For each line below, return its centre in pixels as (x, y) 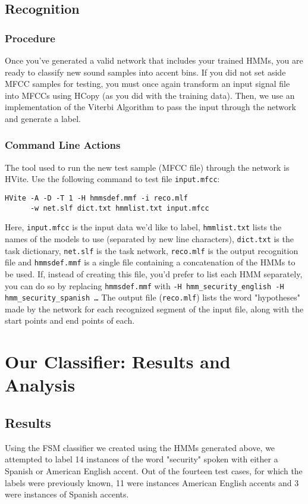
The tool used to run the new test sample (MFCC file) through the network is (147, 167)
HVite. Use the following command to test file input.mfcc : (112, 179)
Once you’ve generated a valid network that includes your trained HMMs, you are (154, 60)
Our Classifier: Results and (118, 361)
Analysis (40, 385)
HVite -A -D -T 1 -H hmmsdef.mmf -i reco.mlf (96, 198)
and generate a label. (43, 118)
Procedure (30, 38)
